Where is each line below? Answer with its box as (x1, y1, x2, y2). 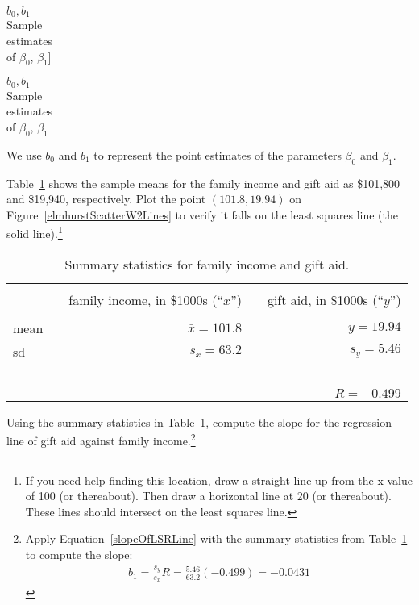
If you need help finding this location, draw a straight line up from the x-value (25, 471, 413, 488)
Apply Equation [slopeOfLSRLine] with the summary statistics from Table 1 (25, 530, 408, 547)
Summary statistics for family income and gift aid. (64, 254, 350, 273)
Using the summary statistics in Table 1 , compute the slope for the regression (6, 413, 392, 430)
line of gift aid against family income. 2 (6, 430, 196, 449)
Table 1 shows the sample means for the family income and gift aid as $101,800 (6, 174, 400, 191)
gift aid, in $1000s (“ (267, 290, 384, 309)
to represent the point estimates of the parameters (93, 146, 342, 163)
